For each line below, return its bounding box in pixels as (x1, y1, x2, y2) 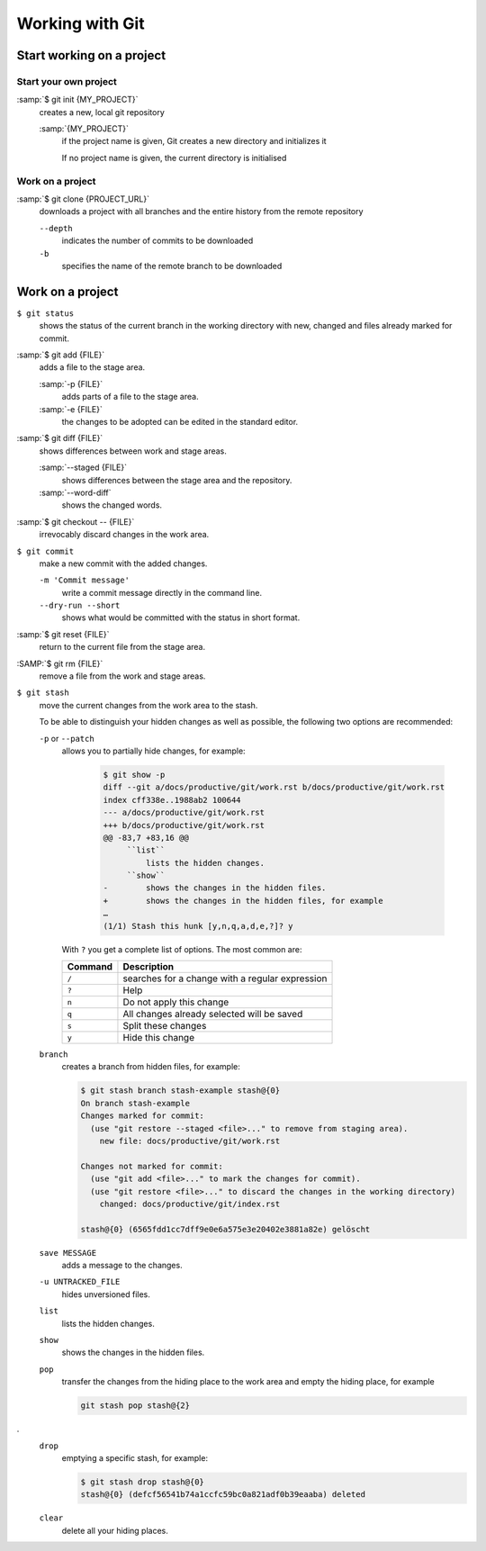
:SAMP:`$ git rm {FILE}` (16, 658, 103, 669)
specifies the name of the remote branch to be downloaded (61, 260, 283, 271)
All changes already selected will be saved (122, 1008, 303, 1021)
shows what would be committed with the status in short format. (61, 612, 301, 623)
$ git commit (16, 546, 75, 556)
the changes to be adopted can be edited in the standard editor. (61, 417, 299, 427)
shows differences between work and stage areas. (39, 446, 227, 456)
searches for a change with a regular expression (122, 972, 328, 985)
